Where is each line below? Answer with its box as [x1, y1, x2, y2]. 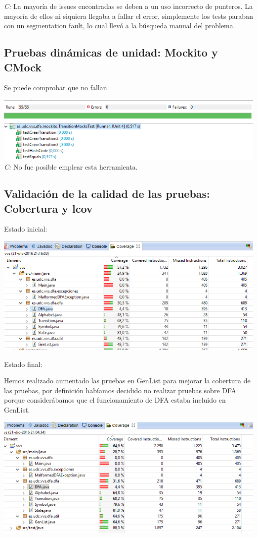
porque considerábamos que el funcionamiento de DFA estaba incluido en [4, 395, 226, 405]
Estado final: [4, 358, 43, 369]
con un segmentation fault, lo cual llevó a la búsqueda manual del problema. [4, 20, 235, 31]
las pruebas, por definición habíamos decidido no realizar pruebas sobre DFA [4, 385, 237, 395]
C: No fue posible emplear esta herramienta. [4, 162, 138, 172]
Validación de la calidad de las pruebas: [4, 186, 210, 201]
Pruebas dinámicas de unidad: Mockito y [4, 45, 218, 60]
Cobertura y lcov [4, 200, 93, 216]
